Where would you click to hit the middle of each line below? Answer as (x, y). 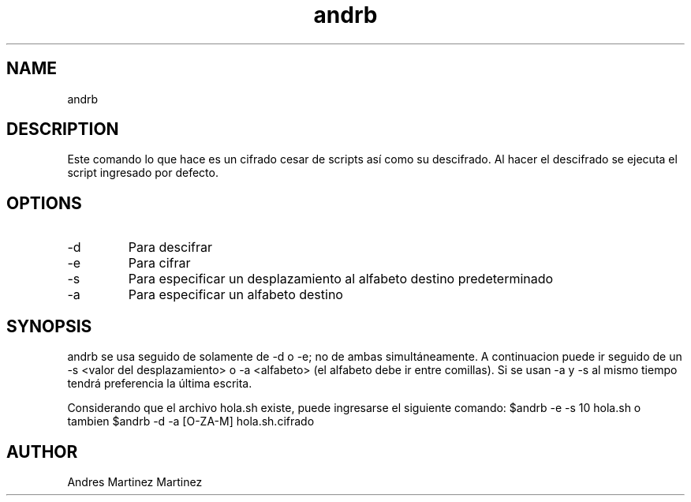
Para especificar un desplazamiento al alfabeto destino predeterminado (341, 279)
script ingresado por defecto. (143, 173)
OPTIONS (44, 203)
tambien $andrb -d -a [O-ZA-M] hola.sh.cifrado (191, 421)
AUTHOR (42, 451)
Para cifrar (159, 263)
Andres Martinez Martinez (135, 481)
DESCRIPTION (63, 129)
